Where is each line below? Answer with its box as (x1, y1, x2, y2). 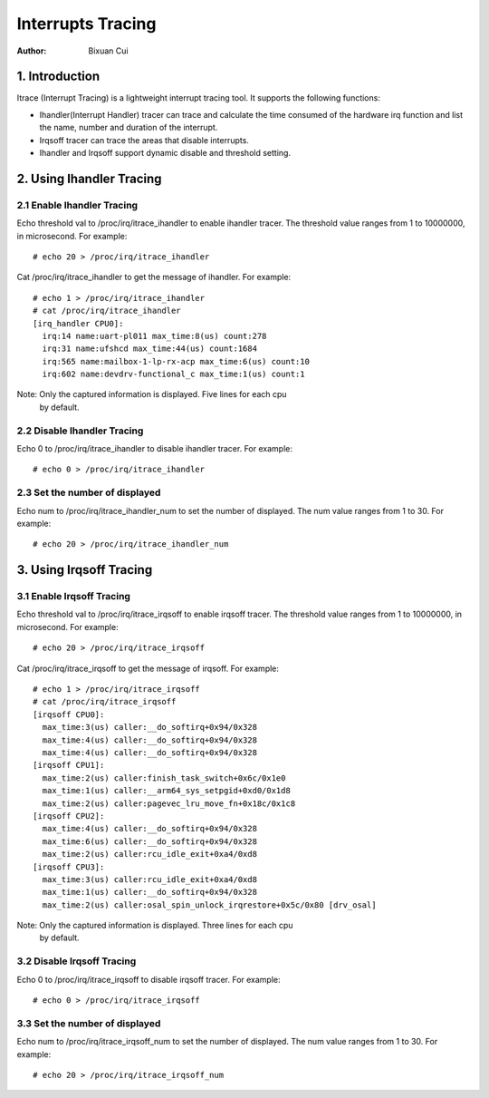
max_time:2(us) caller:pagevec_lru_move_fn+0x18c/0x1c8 (42, 798, 296, 809)
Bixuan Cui (88, 45, 129, 56)
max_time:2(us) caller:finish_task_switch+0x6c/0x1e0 (42, 772, 286, 783)
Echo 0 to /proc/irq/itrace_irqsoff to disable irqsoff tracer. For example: (16, 974, 281, 985)
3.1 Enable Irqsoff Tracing (16, 590, 131, 603)
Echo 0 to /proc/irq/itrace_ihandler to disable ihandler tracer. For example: (16, 443, 293, 453)
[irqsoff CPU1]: (33, 760, 105, 771)
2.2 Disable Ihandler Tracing (16, 424, 144, 437)
